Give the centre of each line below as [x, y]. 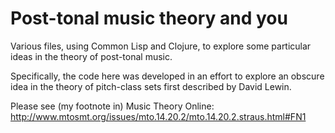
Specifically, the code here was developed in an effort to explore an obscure [167, 76]
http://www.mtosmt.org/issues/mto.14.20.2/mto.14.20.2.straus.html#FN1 [158, 116]
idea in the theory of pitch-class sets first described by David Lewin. [151, 86]
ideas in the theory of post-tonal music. [91, 56]
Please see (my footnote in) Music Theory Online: [112, 106]
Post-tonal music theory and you [149, 18]
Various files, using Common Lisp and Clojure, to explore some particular [161, 46]
